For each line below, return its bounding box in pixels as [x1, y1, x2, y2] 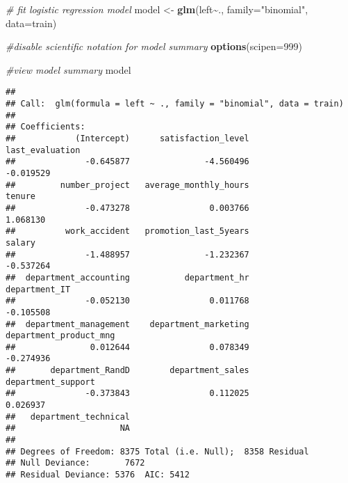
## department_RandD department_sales [6, 365, 249, 376]
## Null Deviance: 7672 [6, 458, 145, 468]
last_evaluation [6, 145, 81, 155]
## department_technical [6, 411, 130, 422]
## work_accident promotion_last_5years [6, 226, 249, 237]
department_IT [6, 284, 71, 294]
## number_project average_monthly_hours [6, 180, 249, 190]
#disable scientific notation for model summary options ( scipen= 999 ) [6, 39, 302, 54]
